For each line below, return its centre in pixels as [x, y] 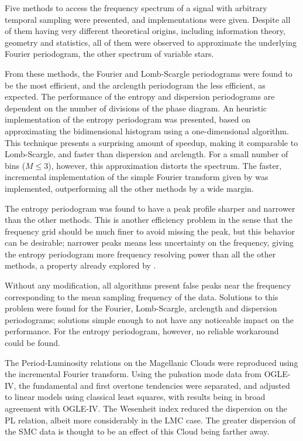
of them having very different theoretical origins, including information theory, [145, 31]
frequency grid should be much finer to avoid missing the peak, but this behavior [150, 231]
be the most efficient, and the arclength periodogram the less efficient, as [135, 85]
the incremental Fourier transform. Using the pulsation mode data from [133, 374]
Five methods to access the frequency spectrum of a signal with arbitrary [136, 8]
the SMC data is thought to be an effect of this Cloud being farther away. [137, 431]
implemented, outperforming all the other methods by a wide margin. [129, 188]
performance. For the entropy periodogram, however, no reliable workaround [142, 331]
